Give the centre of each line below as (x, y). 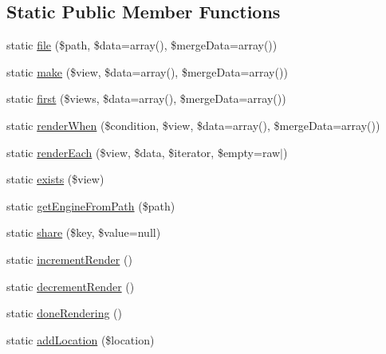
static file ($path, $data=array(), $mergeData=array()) (142, 45)
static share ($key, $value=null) (84, 232)
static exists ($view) (55, 179)
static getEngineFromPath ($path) (91, 205)
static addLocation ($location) (81, 339)
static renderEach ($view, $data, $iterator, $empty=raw (144, 152)
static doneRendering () (65, 313)
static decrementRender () (71, 286)
